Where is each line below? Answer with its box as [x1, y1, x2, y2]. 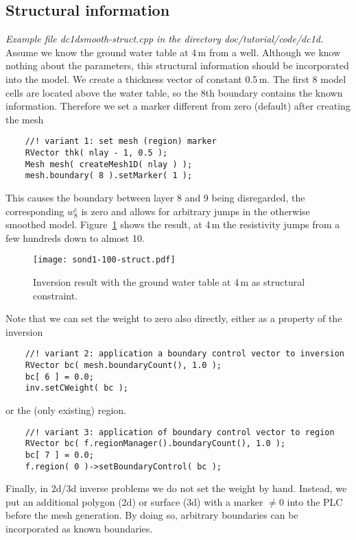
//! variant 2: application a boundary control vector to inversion [25, 349, 344, 359]
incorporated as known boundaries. [5, 521, 153, 536]
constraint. [33, 288, 78, 302]
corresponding [5, 204, 64, 218]
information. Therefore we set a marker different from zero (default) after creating [5, 99, 351, 113]
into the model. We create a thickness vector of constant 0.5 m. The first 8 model [5, 71, 346, 86]
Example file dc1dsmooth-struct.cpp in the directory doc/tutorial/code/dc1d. [5, 32, 324, 46]
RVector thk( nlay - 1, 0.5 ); [25, 148, 168, 158]
